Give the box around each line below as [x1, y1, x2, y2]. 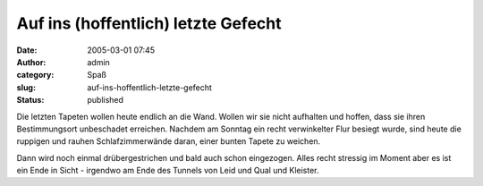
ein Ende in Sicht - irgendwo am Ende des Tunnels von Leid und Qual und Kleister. [16, 165, 319, 176]
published [87, 95, 124, 106]
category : [16, 70, 55, 80]
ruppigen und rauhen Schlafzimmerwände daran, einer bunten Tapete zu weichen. [16, 136, 321, 147]
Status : [16, 95, 45, 106]
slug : [16, 81, 36, 93]
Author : [16, 56, 47, 67]
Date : [16, 45, 38, 55]
